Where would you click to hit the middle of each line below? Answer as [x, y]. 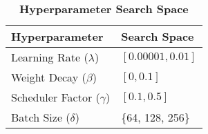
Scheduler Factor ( [56, 97]
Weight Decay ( [49, 77]
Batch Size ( [41, 117]
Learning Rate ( [50, 57]
